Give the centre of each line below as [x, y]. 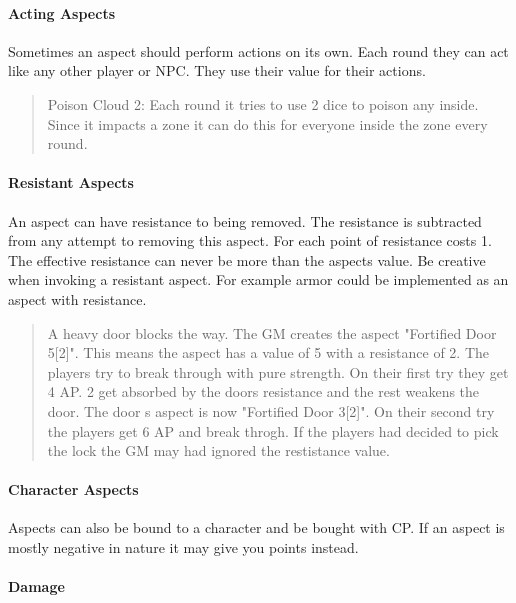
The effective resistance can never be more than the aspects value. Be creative [247, 259]
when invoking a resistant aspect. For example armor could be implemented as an [258, 279]
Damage [36, 586]
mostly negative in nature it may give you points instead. [183, 547]
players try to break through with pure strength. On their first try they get [278, 371]
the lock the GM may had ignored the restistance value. [218, 450]
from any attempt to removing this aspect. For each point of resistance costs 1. [250, 240]
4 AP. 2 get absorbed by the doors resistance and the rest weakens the [263, 391]
